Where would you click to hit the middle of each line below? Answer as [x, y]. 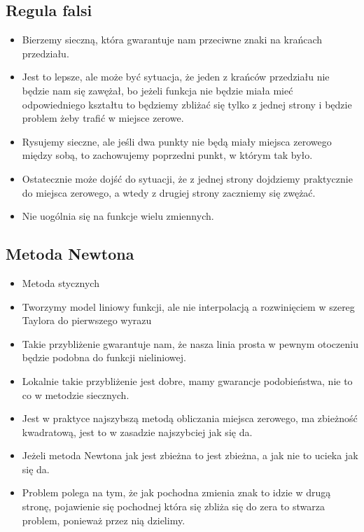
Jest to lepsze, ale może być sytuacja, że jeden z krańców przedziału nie [176, 77]
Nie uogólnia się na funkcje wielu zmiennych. [118, 216]
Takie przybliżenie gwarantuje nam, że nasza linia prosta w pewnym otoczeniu [190, 343]
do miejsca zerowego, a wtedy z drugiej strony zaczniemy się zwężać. [169, 192]
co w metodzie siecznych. [76, 394]
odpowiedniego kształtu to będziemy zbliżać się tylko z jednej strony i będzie [187, 104]
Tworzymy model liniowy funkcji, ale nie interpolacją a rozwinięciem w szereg [188, 306]
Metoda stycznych [61, 282]
